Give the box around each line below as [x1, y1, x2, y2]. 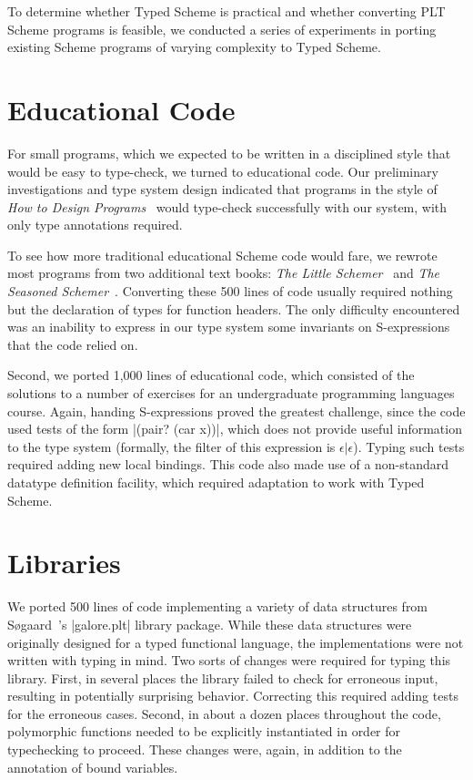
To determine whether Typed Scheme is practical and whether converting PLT [7, 2, 446, 20]
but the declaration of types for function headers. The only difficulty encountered [7, 299, 460, 318]
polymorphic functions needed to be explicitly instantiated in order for [7, 722, 401, 741]
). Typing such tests [353, 436, 465, 456]
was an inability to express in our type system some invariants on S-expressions [7, 317, 450, 336]
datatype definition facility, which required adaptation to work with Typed [7, 473, 425, 491]
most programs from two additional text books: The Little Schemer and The [7, 263, 440, 282]
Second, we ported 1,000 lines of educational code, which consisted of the [7, 365, 415, 385]
